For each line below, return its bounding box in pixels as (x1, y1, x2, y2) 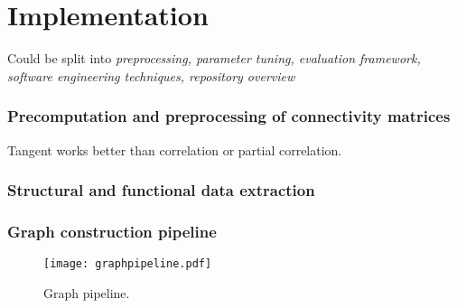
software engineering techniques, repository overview (7, 66, 295, 85)
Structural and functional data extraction (7, 179, 315, 201)
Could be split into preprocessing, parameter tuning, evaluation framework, (7, 49, 421, 68)
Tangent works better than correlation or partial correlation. (7, 140, 342, 159)
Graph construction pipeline (7, 219, 217, 242)
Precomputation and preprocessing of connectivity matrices (7, 105, 451, 127)
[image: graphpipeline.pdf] (43, 257, 212, 271)
